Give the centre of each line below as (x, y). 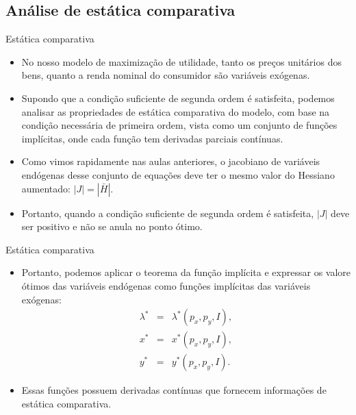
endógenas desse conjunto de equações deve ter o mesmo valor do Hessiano (178, 174)
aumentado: (46, 188)
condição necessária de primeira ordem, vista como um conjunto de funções (179, 125)
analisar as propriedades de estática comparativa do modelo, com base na (176, 111)
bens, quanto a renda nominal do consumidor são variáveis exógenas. (166, 75)
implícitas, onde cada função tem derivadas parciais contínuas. (152, 138)
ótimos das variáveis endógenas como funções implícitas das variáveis (166, 285)
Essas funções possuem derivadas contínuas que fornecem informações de (174, 390)
